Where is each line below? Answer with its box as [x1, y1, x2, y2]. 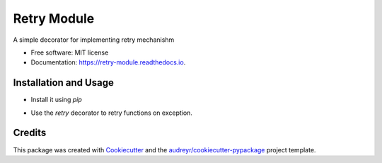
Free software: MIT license [30, 48, 109, 57]
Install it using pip [30, 96, 82, 104]
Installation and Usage [13, 77, 115, 89]
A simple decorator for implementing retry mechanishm [13, 35, 175, 44]
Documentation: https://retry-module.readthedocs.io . [30, 58, 186, 67]
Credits [13, 127, 47, 139]
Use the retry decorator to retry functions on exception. [30, 108, 192, 117]
